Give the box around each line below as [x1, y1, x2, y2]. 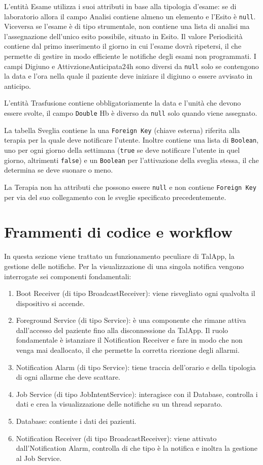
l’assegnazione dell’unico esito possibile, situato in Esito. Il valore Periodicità [4, 30, 243, 41]
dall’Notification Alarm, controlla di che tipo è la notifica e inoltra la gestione [16, 443, 257, 453]
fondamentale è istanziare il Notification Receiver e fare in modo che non [16, 335, 243, 345]
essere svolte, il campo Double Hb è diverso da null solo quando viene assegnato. [4, 108, 257, 118]
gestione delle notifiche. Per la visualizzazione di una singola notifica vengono [4, 260, 244, 271]
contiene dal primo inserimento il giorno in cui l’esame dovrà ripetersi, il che [4, 41, 242, 51]
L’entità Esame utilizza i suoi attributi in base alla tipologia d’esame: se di [4, 1, 237, 11]
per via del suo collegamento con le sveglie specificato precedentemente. [4, 191, 226, 202]
